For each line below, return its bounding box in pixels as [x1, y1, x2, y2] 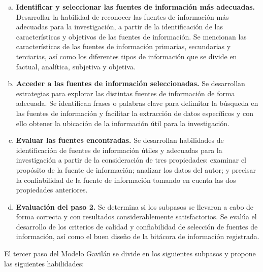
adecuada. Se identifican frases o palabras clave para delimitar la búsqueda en [16, 98, 258, 108]
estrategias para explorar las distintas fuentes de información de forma [16, 88, 235, 98]
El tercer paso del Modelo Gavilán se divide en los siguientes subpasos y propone [4, 248, 256, 259]
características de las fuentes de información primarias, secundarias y [16, 41, 231, 52]
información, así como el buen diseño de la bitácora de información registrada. [16, 231, 259, 242]
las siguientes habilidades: [4, 258, 84, 268]
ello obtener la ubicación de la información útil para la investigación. [16, 118, 230, 128]
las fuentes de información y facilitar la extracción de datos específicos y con [16, 107, 253, 118]
